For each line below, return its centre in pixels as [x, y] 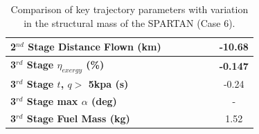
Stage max [52, 100]
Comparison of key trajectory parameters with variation [129, 9]
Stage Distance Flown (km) [95, 47]
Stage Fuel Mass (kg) [78, 118]
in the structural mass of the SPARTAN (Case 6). [129, 22]
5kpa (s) [108, 84]
